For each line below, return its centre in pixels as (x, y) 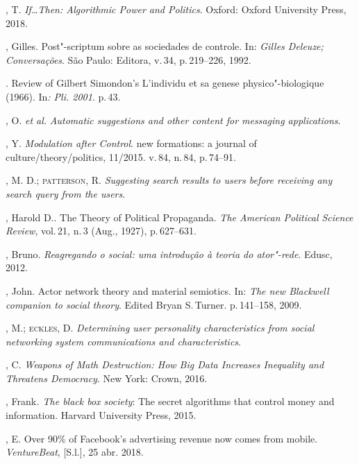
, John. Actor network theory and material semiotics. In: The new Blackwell (167, 290)
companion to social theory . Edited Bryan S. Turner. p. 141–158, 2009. (154, 304)
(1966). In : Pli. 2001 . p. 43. (63, 96)
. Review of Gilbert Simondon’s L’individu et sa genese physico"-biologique (165, 83)
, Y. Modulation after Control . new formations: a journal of (131, 143)
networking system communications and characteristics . (123, 341)
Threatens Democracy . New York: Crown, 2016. (107, 378)
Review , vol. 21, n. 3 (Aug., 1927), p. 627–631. (101, 231)
